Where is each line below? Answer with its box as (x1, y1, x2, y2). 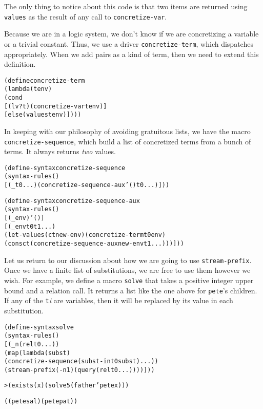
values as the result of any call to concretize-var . (4, 11, 167, 22)
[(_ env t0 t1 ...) (4, 222, 56, 230)
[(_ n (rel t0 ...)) (4, 340, 59, 348)
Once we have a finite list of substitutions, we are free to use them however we (4, 265, 251, 275)
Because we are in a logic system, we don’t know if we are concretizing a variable (4, 28, 259, 39)
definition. (4, 59, 36, 69)
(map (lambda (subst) (4, 349, 70, 357)
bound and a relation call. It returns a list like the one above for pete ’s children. (4, 285, 257, 295)
